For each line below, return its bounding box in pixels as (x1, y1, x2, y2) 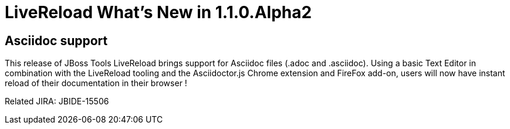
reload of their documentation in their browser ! (5, 78, 187, 89)
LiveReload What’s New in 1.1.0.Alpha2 (5, 2, 312, 22)
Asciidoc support (5, 33, 108, 48)
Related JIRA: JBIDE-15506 (5, 96, 109, 107)
